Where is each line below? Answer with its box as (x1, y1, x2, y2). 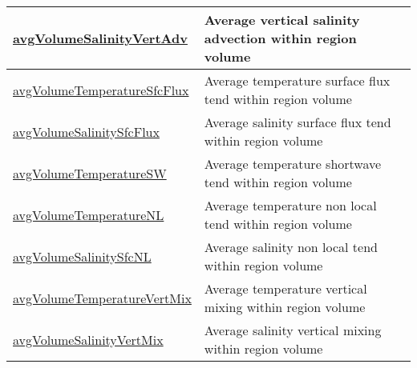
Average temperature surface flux (204, 71, 391, 90)
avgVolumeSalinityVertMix (13, 330, 164, 349)
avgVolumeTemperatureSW (13, 163, 167, 182)
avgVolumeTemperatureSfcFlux (13, 80, 189, 99)
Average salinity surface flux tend (204, 113, 391, 131)
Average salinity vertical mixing (204, 321, 382, 339)
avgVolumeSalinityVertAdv (13, 29, 188, 47)
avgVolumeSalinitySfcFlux (13, 122, 160, 141)
